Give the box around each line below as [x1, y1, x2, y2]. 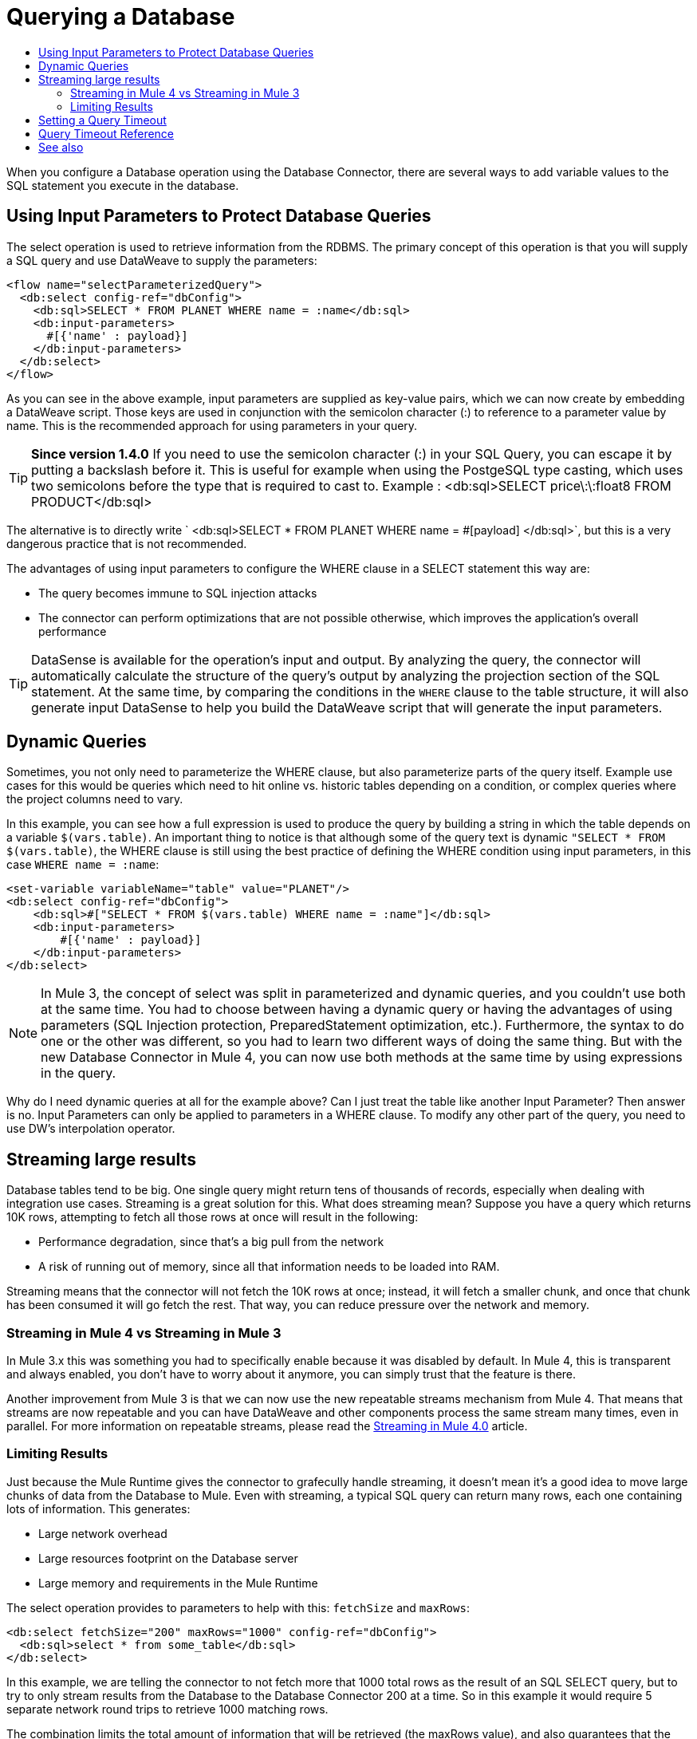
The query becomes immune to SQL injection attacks [38, 586, 317, 600]
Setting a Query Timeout [38, 112, 167, 127]
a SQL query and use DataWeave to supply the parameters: [6, 253, 317, 267]
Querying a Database [6, 3, 235, 30]
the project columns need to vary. [6, 792, 183, 806]
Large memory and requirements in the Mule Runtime [38, 1575, 318, 1590]
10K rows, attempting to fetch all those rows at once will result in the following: [6, 1210, 419, 1224]
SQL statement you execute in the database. [6, 178, 239, 192]
